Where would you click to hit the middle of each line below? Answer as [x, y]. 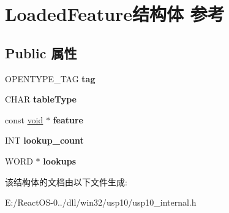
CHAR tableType [41, 99]
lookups [59, 161]
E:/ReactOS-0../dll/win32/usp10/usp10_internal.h [101, 202]
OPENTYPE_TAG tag [50, 78]
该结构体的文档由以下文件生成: [66, 181]
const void [24, 119]
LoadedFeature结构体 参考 [115, 14]
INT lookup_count [44, 140]
